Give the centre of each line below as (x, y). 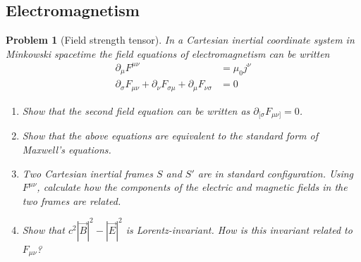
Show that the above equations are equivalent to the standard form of (170, 136)
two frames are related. (72, 200)
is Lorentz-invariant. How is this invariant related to (239, 229)
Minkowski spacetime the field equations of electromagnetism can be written (168, 53)
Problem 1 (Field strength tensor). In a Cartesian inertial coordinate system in (180, 40)
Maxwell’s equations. (67, 149)
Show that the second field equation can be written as (136, 110)
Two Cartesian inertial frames (87, 173)
